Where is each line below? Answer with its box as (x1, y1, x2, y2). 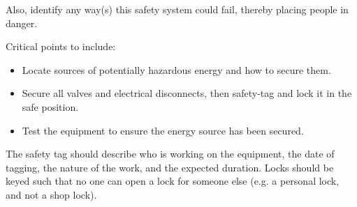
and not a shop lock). (6, 187, 97, 201)
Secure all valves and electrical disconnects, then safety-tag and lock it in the (22, 86, 352, 100)
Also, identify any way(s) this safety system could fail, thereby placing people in (6, 2, 349, 16)
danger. (6, 15, 38, 30)
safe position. (22, 99, 79, 114)
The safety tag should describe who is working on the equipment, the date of (6, 146, 335, 161)
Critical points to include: (6, 39, 116, 54)
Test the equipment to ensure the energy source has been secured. (22, 123, 304, 137)
